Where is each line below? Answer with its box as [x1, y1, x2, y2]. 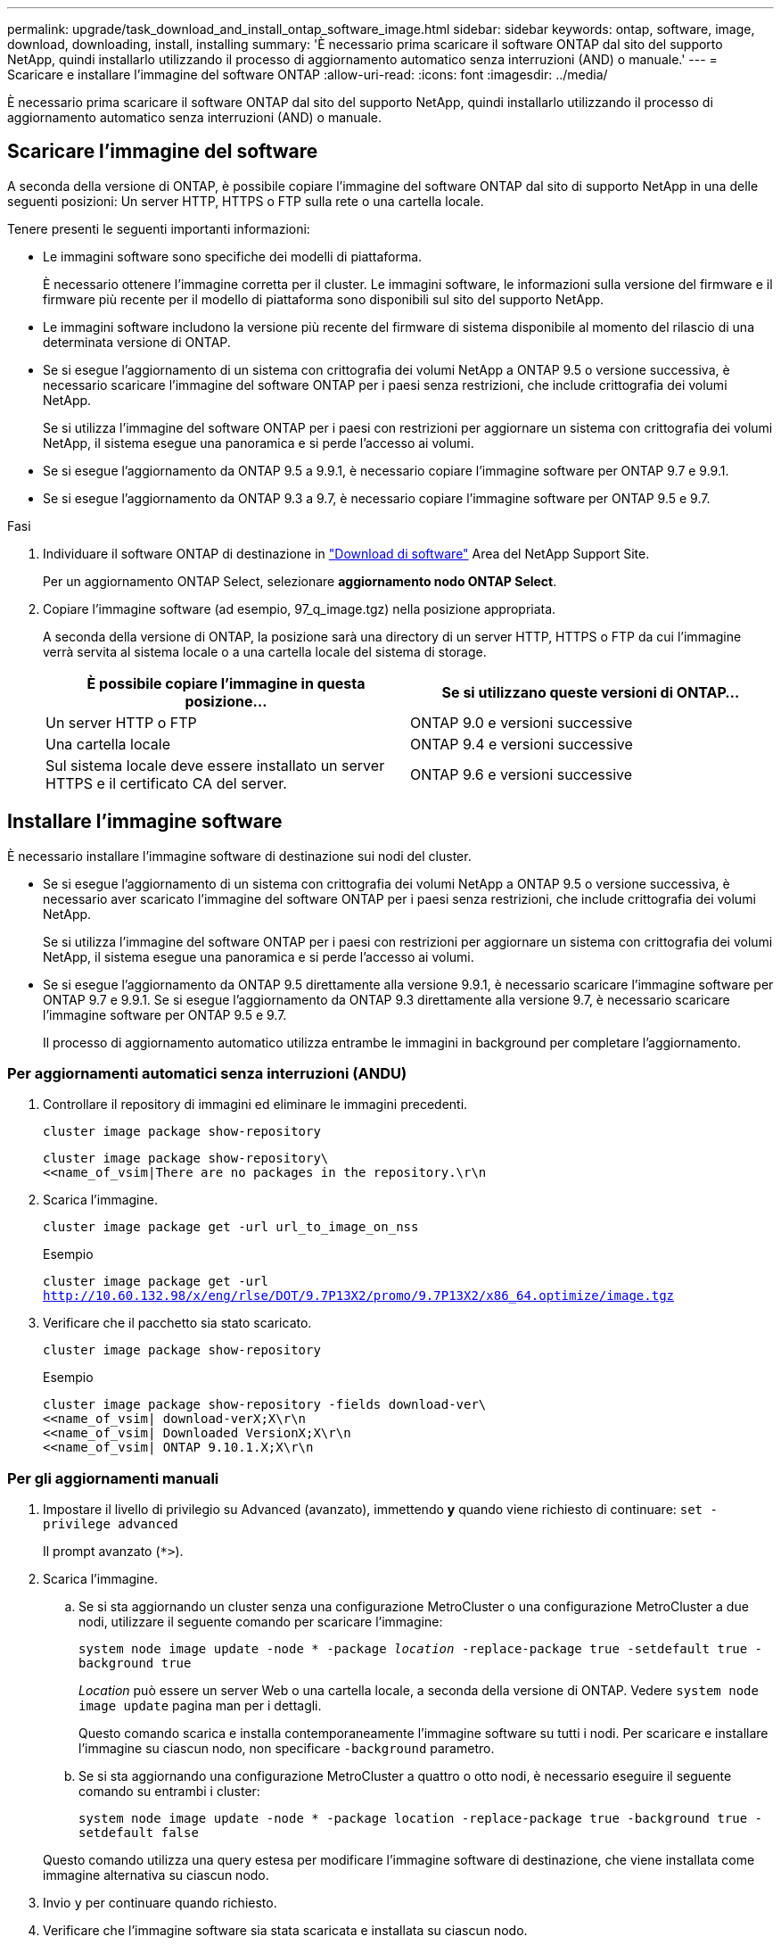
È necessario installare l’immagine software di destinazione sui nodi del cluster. [7, 848, 472, 864]
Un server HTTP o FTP [45, 713, 197, 732]
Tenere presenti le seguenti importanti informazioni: [7, 220, 310, 236]
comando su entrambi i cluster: [78, 1784, 260, 1800]
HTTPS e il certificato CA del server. [45, 774, 287, 792]
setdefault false [78, 1825, 199, 1841]
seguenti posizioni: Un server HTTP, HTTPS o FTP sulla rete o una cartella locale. [7, 193, 484, 209]
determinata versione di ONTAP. [43, 334, 231, 350]
